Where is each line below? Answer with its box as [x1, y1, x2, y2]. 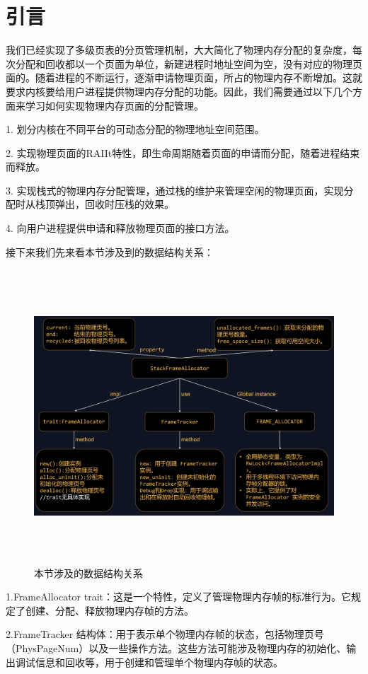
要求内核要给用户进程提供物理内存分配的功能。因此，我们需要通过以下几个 [6, 83, 352, 98]
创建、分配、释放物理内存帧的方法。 [25, 603, 194, 617]
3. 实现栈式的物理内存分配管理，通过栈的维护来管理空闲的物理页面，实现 [6, 182, 344, 197]
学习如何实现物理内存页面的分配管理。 [25, 98, 204, 112]
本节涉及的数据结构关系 [34, 565, 143, 580]
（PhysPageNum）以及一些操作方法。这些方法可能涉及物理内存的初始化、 [6, 640, 347, 655]
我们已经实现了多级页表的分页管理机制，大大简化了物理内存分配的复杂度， [6, 42, 352, 57]
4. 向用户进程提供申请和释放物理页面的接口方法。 [6, 221, 235, 236]
